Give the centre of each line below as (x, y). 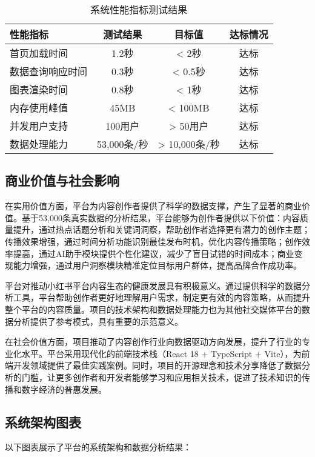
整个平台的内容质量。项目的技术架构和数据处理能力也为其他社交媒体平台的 (153, 309)
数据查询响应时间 (49, 71)
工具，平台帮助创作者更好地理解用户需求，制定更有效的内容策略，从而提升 (161, 297)
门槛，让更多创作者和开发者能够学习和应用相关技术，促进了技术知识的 (161, 377)
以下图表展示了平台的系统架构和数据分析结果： (98, 447)
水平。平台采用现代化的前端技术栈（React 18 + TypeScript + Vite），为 (161, 353)
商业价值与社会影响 (62, 180)
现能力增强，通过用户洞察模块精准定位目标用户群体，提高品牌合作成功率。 (153, 265)
